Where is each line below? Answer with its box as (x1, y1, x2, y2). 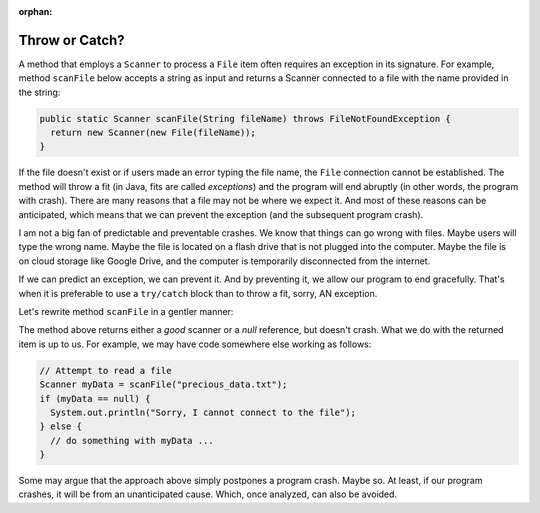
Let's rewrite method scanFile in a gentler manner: (18, 305, 234, 317)
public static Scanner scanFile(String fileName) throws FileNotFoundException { (39, 113, 452, 124)
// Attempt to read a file (39, 365, 172, 376)
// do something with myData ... (50, 435, 214, 446)
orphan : (18, 6, 53, 17)
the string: (18, 86, 61, 98)
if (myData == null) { (39, 393, 151, 404)
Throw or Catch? (18, 31, 125, 49)
